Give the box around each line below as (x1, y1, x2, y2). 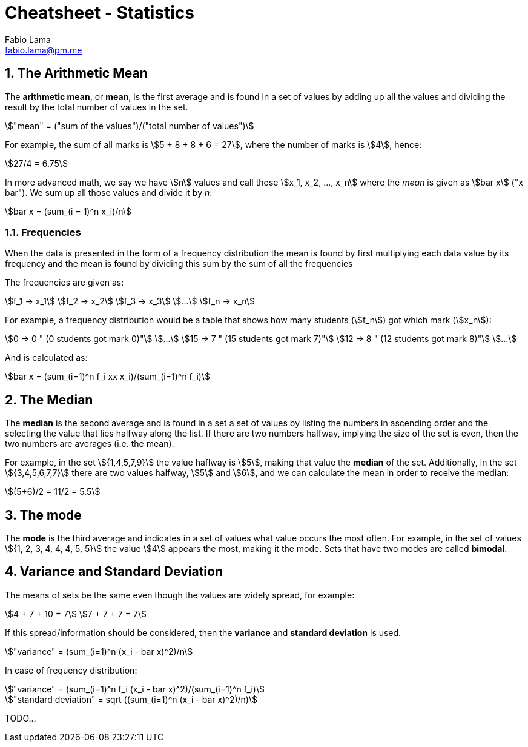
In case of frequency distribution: (5, 665, 137, 675)
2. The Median (5, 392, 93, 407)
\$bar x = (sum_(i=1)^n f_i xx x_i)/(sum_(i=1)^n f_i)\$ (5, 371, 210, 382)
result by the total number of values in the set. (5, 101, 188, 112)
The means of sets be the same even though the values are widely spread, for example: (5, 589, 355, 600)
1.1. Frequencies (5, 226, 81, 238)
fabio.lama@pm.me (5, 44, 82, 55)
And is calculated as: (5, 352, 88, 363)
